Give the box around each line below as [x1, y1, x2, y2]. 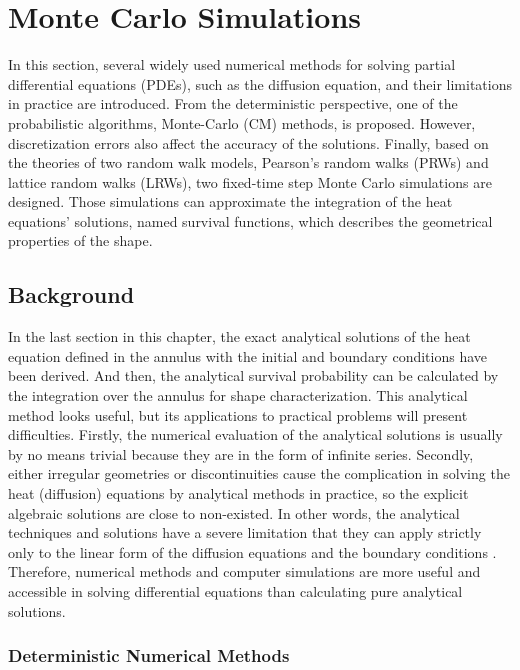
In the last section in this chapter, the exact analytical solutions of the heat [8, 326, 471, 347]
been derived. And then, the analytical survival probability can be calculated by [8, 365, 499, 386]
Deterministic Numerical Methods [8, 643, 290, 668]
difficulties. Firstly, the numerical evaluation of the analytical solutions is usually [8, 424, 503, 445]
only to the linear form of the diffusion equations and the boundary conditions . [8, 541, 497, 562]
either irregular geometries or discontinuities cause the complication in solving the [8, 463, 510, 484]
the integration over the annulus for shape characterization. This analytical [8, 385, 468, 406]
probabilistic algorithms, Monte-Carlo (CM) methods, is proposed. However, [8, 112, 476, 133]
